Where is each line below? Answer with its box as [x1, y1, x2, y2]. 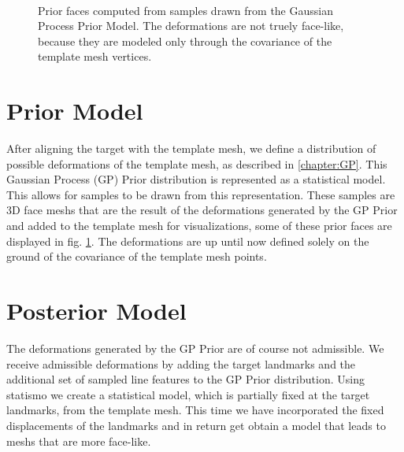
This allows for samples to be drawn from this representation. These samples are [6, 186, 395, 202]
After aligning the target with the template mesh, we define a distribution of [6, 140, 376, 157]
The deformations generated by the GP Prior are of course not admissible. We [6, 339, 384, 356]
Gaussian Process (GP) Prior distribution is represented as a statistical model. [6, 171, 386, 187]
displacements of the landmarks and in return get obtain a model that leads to [6, 417, 386, 433]
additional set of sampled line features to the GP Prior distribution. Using [6, 371, 365, 387]
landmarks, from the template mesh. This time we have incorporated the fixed [6, 402, 384, 418]
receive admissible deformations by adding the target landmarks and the [6, 355, 356, 372]
